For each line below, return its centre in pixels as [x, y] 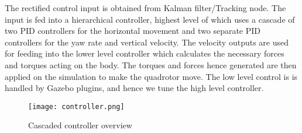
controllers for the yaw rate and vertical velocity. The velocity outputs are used [147, 42]
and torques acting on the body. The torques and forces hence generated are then [151, 64]
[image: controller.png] [76, 106]
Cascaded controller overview [80, 125]
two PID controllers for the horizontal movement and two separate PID [133, 31]
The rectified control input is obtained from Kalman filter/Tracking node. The [145, 8]
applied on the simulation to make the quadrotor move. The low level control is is [151, 76]
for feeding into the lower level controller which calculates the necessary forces [145, 53]
